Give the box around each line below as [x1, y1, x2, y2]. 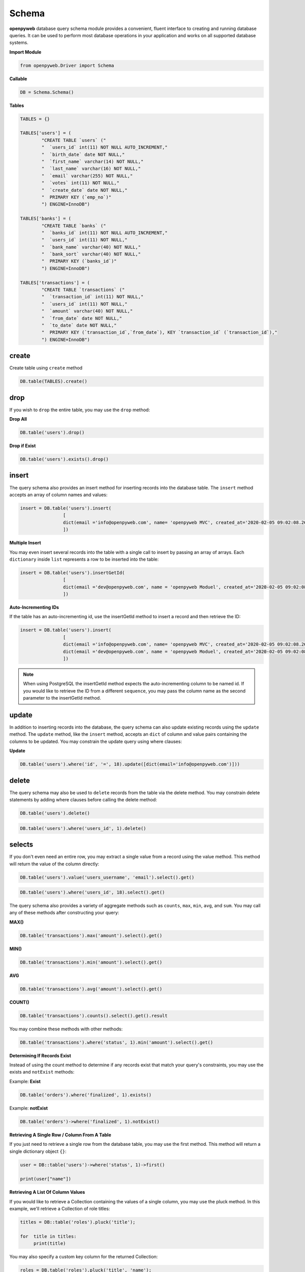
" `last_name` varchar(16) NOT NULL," [41, 166, 141, 171]
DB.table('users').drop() [20, 430, 85, 436]
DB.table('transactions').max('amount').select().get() [20, 933, 163, 938]
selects [9, 840, 34, 849]
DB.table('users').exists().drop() [20, 456, 109, 462]
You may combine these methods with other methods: [9, 1026, 123, 1032]
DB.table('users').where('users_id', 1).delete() [20, 825, 146, 831]
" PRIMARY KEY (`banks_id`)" [41, 258, 117, 264]
